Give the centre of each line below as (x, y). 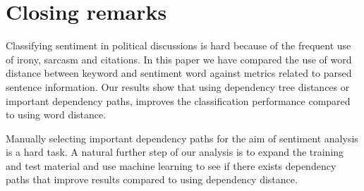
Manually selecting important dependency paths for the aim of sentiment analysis (182, 138)
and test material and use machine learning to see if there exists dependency (171, 165)
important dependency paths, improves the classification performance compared (178, 100)
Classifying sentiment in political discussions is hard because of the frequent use (178, 45)
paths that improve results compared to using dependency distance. (152, 179)
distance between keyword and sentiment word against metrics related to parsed (179, 73)
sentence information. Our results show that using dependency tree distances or (178, 86)
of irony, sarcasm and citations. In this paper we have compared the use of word (179, 59)
